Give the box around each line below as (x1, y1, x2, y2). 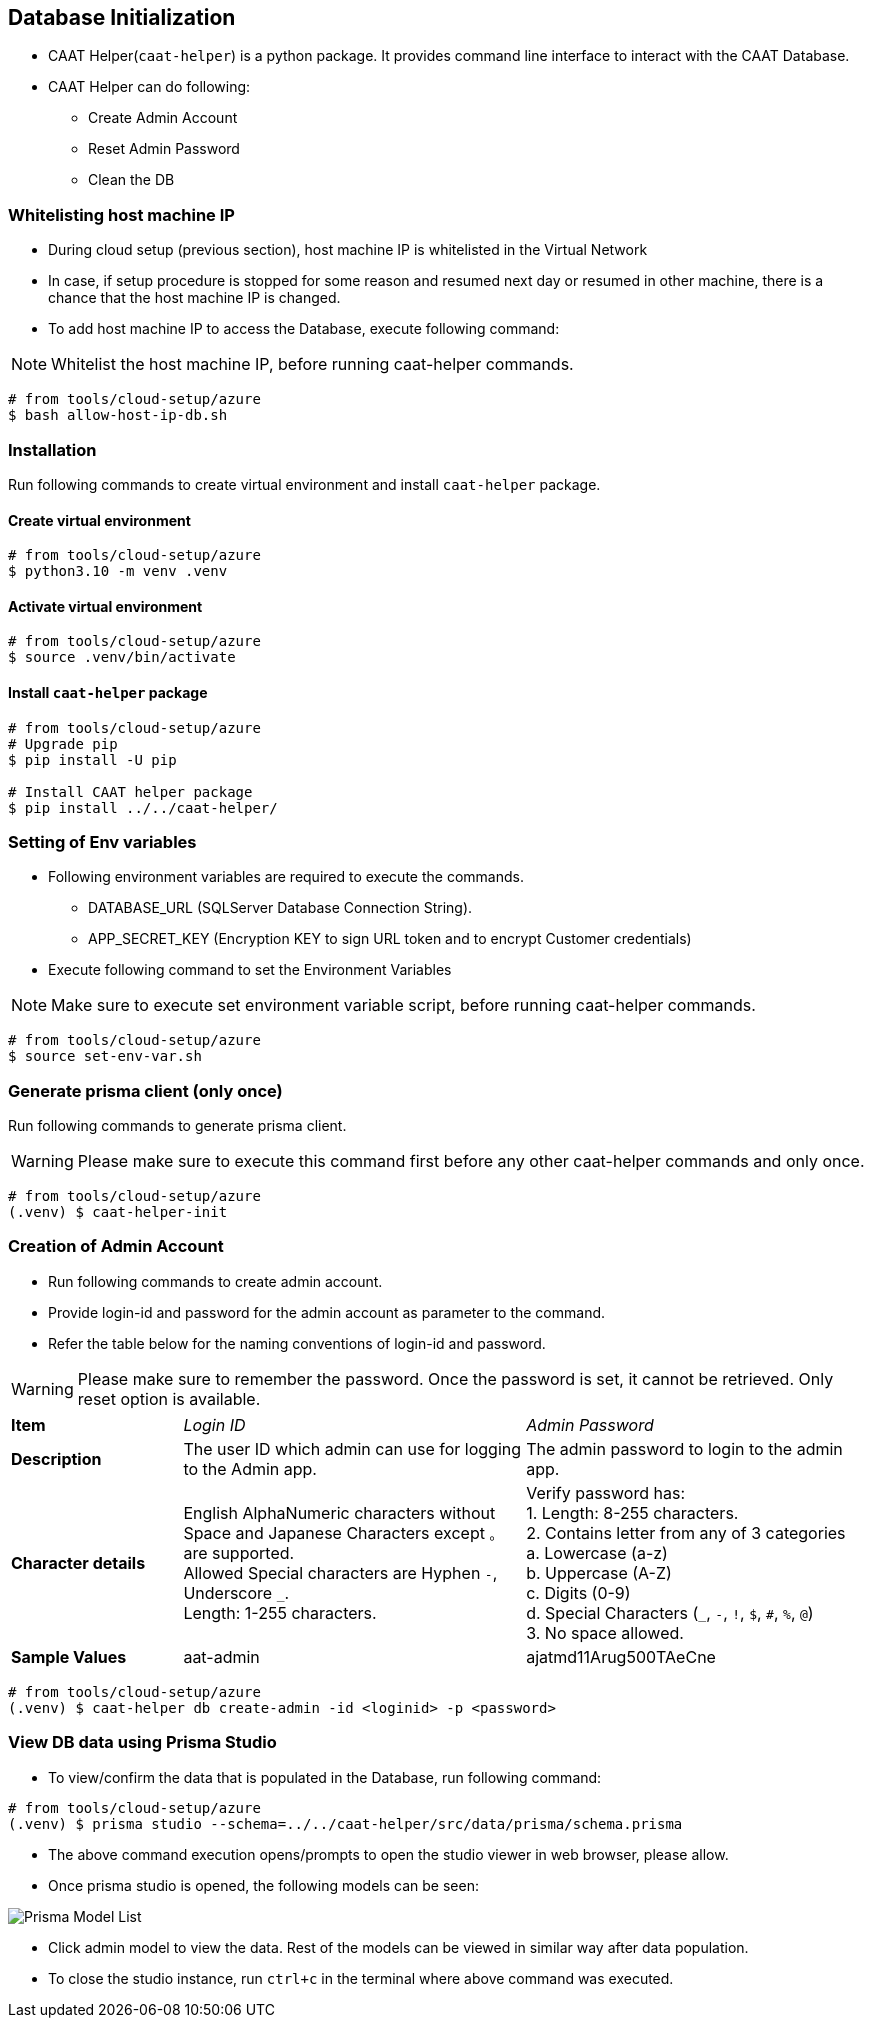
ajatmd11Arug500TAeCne (526, 1646, 716, 1667)
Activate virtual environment (8, 597, 203, 615)
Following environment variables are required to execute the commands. (48, 868, 524, 886)
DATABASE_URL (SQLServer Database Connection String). (88, 899, 473, 917)
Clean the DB (88, 171, 175, 189)
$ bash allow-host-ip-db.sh (8, 407, 228, 424)
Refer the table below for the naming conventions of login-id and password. (48, 1334, 546, 1352)
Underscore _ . (183, 1582, 290, 1603)
